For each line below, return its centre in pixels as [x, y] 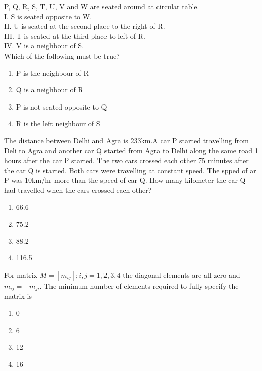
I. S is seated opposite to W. [48, 16]
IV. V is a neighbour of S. [44, 46]
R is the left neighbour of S [58, 123]
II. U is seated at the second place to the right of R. [85, 26]
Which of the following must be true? [62, 55]
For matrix [21, 274]
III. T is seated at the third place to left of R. [75, 36]
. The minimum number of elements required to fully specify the [139, 285]
